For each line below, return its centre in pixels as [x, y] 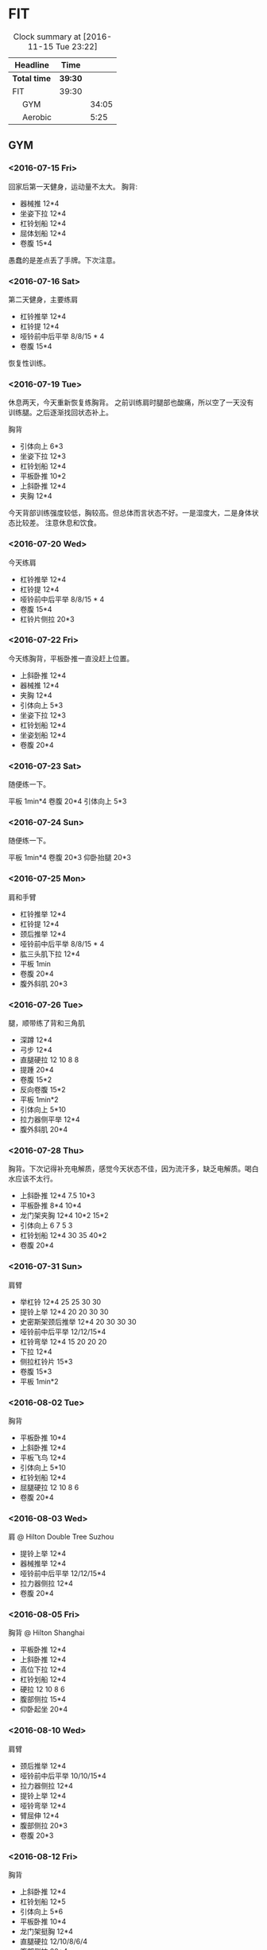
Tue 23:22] [76, 46]
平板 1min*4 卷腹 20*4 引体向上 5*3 [68, 801]
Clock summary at [47, 37]
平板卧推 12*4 [43, 1650]
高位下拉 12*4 [43, 1670]
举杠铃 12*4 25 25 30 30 [60, 1302]
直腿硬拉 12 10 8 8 [49, 1060]
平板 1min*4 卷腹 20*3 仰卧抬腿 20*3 [70, 858]
